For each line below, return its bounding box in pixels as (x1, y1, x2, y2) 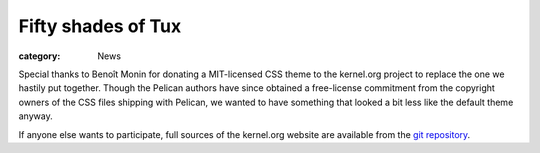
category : (18, 50, 61, 62)
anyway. (18, 110, 54, 122)
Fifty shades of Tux (18, 15, 182, 37)
